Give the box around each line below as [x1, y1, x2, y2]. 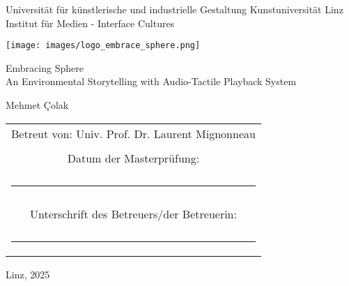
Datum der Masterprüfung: [67, 149, 200, 166]
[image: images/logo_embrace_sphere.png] [6, 40, 201, 51]
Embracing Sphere [6, 60, 84, 75]
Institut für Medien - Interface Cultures [6, 15, 175, 30]
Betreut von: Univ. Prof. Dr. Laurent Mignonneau [11, 125, 256, 142]
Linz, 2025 [6, 266, 50, 281]
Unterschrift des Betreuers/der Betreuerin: [29, 205, 237, 222]
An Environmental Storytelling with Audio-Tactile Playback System [6, 74, 297, 89]
